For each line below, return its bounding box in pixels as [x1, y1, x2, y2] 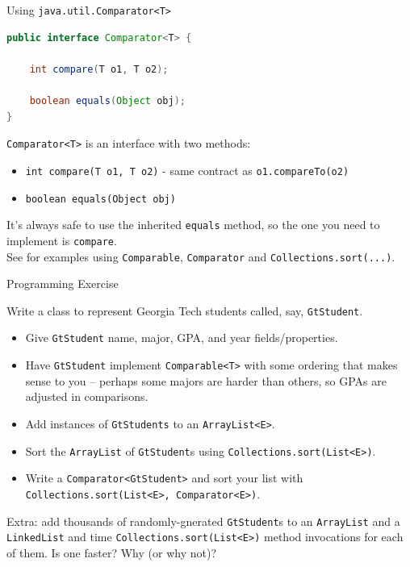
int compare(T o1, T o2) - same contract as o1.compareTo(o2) [25, 161, 349, 178]
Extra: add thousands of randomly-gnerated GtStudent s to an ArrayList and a [6, 512, 400, 529]
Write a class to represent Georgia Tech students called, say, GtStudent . [6, 302, 363, 319]
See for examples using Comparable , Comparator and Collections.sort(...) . [6, 248, 395, 265]
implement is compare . [6, 231, 117, 248]
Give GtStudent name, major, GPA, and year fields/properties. [25, 329, 338, 346]
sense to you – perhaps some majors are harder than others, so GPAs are [25, 372, 387, 389]
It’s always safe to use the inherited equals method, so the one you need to [6, 216, 380, 233]
